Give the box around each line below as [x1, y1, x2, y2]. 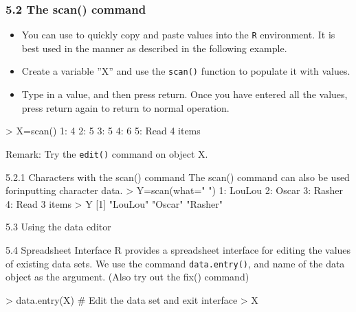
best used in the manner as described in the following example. [21, 40, 287, 55]
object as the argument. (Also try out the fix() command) [5, 269, 249, 284]
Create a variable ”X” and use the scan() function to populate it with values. [21, 64, 351, 78]
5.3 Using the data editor [5, 219, 111, 234]
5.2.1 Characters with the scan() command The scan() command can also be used [5, 169, 350, 184]
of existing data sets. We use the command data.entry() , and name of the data [5, 256, 345, 270]
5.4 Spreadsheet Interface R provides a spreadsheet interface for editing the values [5, 242, 351, 256]
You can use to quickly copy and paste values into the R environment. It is [21, 27, 335, 42]
